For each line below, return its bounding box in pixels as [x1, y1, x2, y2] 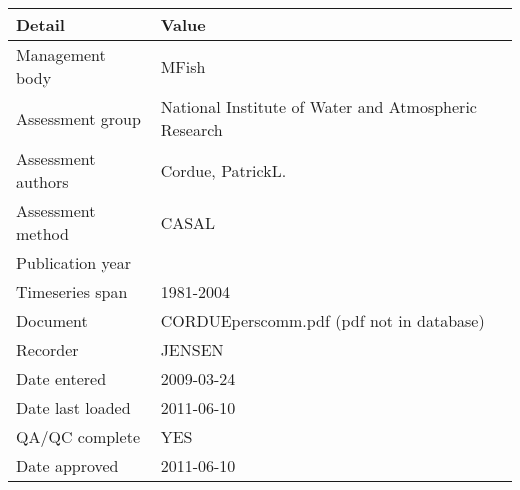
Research [160, 118, 223, 141]
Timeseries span [16, 280, 128, 303]
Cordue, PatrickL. [160, 158, 287, 182]
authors [16, 170, 69, 193]
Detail [16, 13, 65, 36]
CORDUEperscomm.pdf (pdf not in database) [160, 309, 485, 332]
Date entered [16, 367, 107, 390]
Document [16, 309, 88, 332]
